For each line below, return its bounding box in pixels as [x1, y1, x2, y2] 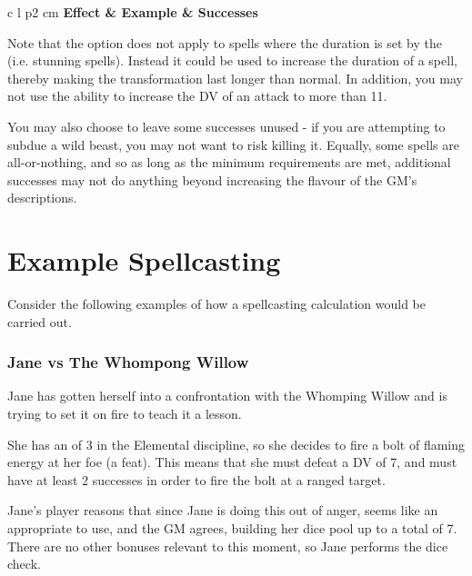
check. [7, 554, 41, 573]
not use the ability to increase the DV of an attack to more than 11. [7, 86, 387, 105]
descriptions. [7, 188, 77, 207]
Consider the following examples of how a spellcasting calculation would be [7, 294, 427, 313]
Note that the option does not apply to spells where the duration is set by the [7, 33, 443, 52]
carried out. [7, 312, 72, 331]
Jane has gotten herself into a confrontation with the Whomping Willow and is [7, 386, 447, 405]
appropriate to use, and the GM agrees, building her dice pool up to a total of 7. [7, 519, 457, 538]
